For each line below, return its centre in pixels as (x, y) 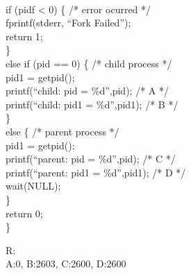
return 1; (24, 36)
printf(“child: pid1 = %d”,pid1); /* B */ (92, 104)
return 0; (24, 213)
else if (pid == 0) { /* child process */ (89, 63)
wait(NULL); (33, 186)
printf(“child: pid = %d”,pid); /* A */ (87, 91)
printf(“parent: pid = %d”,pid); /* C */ (91, 159)
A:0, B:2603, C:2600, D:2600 (66, 264)
